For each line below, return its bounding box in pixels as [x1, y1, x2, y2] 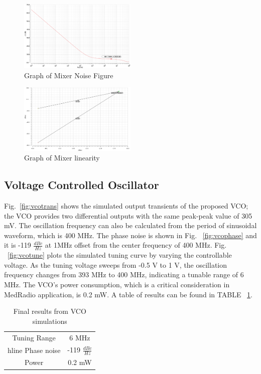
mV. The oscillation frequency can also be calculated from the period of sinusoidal [4, 220, 257, 231]
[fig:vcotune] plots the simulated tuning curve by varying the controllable [8, 250, 232, 260]
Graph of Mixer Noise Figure [24, 70, 113, 80]
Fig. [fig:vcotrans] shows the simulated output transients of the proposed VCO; [4, 200, 248, 211]
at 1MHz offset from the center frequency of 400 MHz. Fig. [45, 240, 227, 250]
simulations [32, 315, 67, 326]
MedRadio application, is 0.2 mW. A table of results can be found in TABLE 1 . [4, 289, 252, 299]
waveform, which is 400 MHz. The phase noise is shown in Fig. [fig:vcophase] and [4, 230, 257, 240]
